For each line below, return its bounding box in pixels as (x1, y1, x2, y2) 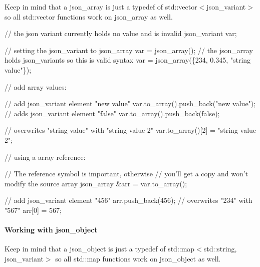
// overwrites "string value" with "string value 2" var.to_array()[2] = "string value (5, 125, 256, 135)
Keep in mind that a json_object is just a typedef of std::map (5, 243, 195, 254)
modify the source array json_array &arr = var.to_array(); (5, 178, 187, 188)
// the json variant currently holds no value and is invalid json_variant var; (5, 28, 237, 39)
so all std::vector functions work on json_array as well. (5, 11, 173, 22)
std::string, (203, 243, 237, 254)
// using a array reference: (5, 151, 86, 162)
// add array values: (5, 81, 67, 92)
